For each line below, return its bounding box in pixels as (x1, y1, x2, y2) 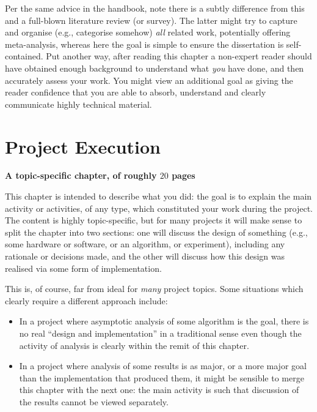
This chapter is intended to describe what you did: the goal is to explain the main (5, 190, 312, 203)
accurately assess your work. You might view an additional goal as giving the (5, 73, 293, 86)
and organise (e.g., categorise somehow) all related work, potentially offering (5, 26, 291, 39)
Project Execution (5, 133, 161, 159)
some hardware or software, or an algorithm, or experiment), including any (5, 238, 285, 250)
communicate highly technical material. (5, 97, 152, 110)
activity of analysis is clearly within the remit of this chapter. (19, 339, 249, 351)
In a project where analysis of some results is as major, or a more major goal (19, 359, 307, 372)
